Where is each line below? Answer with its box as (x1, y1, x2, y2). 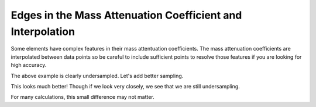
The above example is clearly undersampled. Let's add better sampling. (11, 72, 184, 79)
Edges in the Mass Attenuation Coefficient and (11, 9, 242, 22)
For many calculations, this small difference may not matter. (11, 94, 154, 101)
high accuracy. (11, 62, 47, 69)
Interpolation (11, 25, 75, 38)
